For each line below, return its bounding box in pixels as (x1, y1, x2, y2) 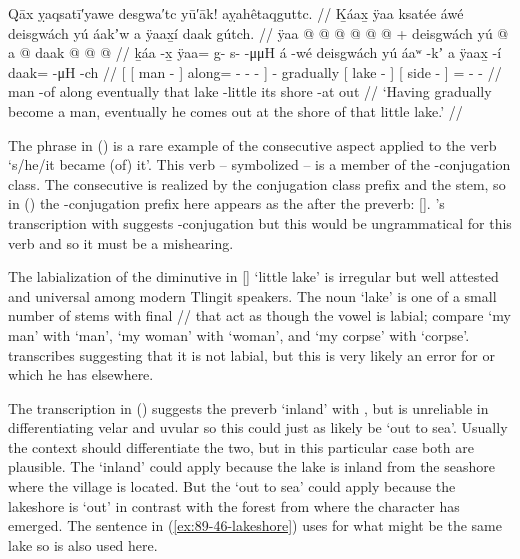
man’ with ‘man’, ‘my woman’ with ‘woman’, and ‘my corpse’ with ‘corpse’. (8, 324, 470, 345)
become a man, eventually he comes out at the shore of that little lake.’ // (8, 100, 463, 121)
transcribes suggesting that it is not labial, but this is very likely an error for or (8, 344, 495, 365)
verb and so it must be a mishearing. (8, 232, 234, 253)
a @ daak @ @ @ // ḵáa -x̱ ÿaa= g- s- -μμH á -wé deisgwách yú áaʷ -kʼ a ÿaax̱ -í (8, 42, 502, 63)
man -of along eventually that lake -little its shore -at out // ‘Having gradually (8, 81, 492, 102)
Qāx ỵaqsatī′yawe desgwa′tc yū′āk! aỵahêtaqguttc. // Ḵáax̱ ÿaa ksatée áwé (8, 3, 464, 23)
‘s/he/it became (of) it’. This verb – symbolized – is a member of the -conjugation (8, 154, 511, 175)
